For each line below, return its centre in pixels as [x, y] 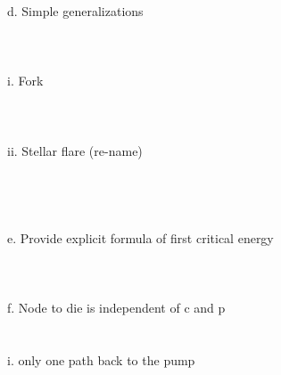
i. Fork [25, 81]
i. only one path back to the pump [101, 359]
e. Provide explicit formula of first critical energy [140, 237]
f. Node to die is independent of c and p [116, 308]
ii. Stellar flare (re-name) [75, 150]
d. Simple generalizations [75, 11]
